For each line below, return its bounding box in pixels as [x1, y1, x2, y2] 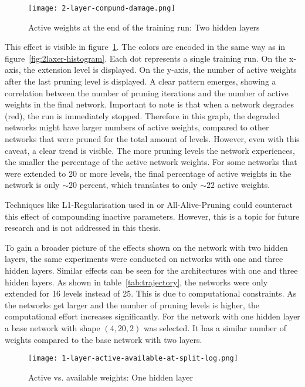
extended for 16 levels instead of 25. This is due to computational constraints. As [5, 287, 297, 299]
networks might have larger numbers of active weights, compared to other [5, 121, 269, 133]
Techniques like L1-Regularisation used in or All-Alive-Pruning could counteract [5, 198, 293, 210]
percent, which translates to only [79, 179, 198, 191]
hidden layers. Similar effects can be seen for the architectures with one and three [5, 264, 298, 276]
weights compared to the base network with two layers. [5, 333, 202, 345]
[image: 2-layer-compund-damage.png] [28, 4, 175, 12]
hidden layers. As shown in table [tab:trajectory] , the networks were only [5, 275, 268, 288]
